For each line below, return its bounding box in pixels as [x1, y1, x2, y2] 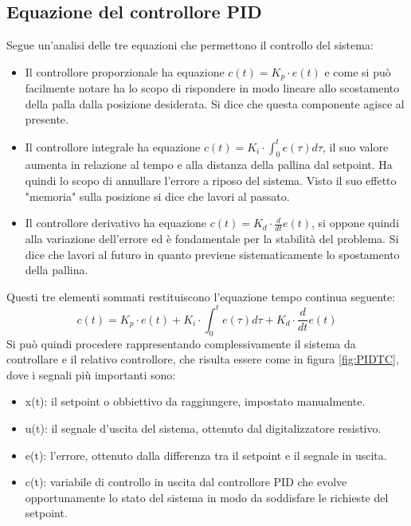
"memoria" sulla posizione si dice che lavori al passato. [25, 187, 290, 204]
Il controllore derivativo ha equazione [25, 214, 207, 231]
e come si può [324, 63, 391, 80]
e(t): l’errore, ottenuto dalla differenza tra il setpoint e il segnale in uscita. [25, 446, 387, 463]
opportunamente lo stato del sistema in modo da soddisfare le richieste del [25, 489, 389, 505]
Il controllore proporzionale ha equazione [25, 63, 225, 80]
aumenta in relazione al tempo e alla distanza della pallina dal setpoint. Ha [25, 156, 393, 173]
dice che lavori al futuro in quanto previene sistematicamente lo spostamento [25, 245, 400, 262]
